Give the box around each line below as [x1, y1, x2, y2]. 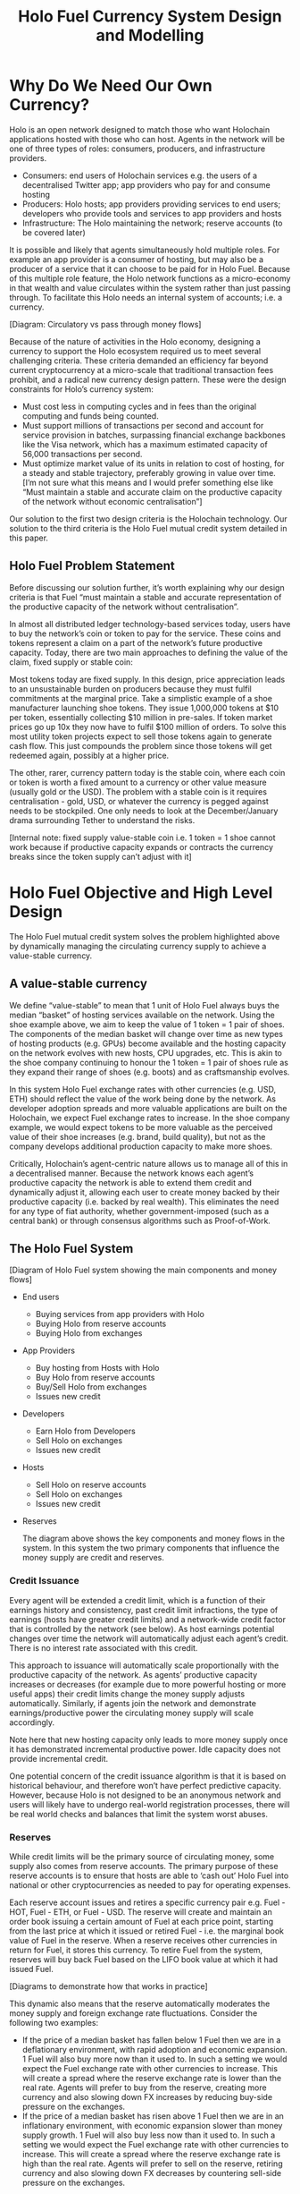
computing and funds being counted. [21, 410, 159, 421]
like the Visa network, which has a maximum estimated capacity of [21, 438, 268, 449]
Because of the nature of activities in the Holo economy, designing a [9, 336, 261, 346]
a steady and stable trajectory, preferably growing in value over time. [21, 467, 277, 478]
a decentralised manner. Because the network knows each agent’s [9, 1168, 254, 1178]
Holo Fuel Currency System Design [17, 6, 283, 27]
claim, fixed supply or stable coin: [9, 656, 134, 668]
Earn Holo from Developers [35, 1425, 136, 1437]
